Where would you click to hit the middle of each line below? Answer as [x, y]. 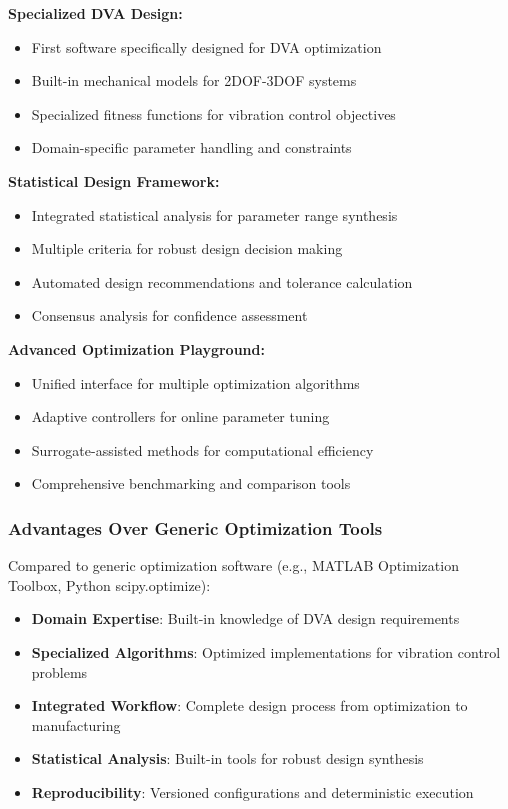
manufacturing [76, 724]
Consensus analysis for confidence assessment [169, 315]
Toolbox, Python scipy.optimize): [109, 584]
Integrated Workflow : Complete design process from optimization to [249, 705]
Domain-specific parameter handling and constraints [191, 147]
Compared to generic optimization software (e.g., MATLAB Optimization [233, 565]
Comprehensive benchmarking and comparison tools [191, 483]
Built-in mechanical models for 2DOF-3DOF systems [194, 80]
